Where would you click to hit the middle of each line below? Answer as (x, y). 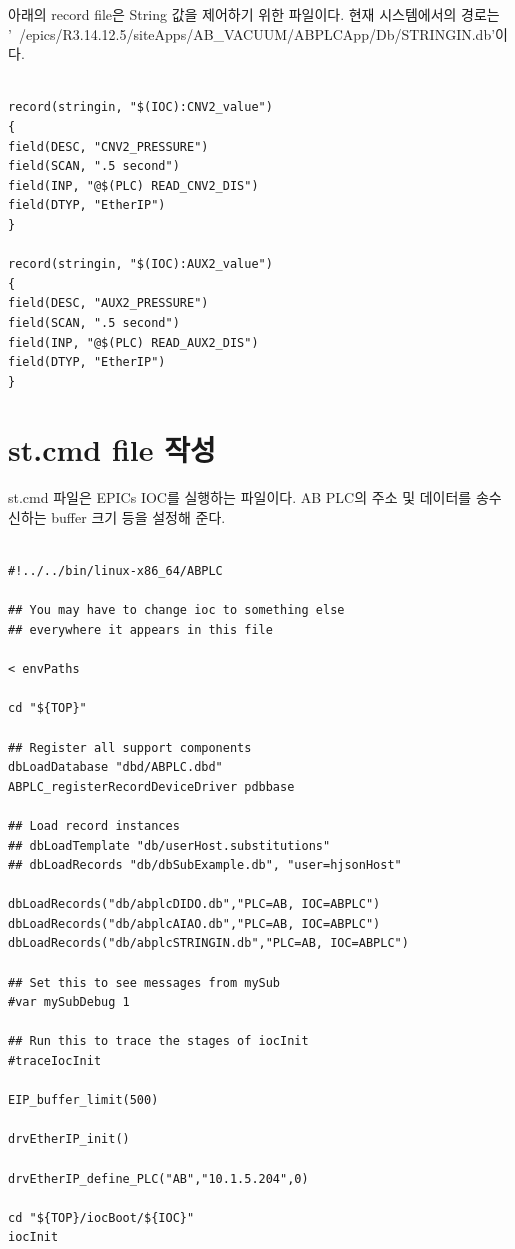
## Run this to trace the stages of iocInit (158, 1041)
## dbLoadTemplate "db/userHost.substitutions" (169, 845)
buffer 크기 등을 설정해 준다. (138, 517)
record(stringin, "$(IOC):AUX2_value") (140, 264)
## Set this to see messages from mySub (144, 982)
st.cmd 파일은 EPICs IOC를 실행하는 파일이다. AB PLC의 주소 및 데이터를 (240, 497)
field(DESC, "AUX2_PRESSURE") (108, 303)
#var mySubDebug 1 (69, 1002)
